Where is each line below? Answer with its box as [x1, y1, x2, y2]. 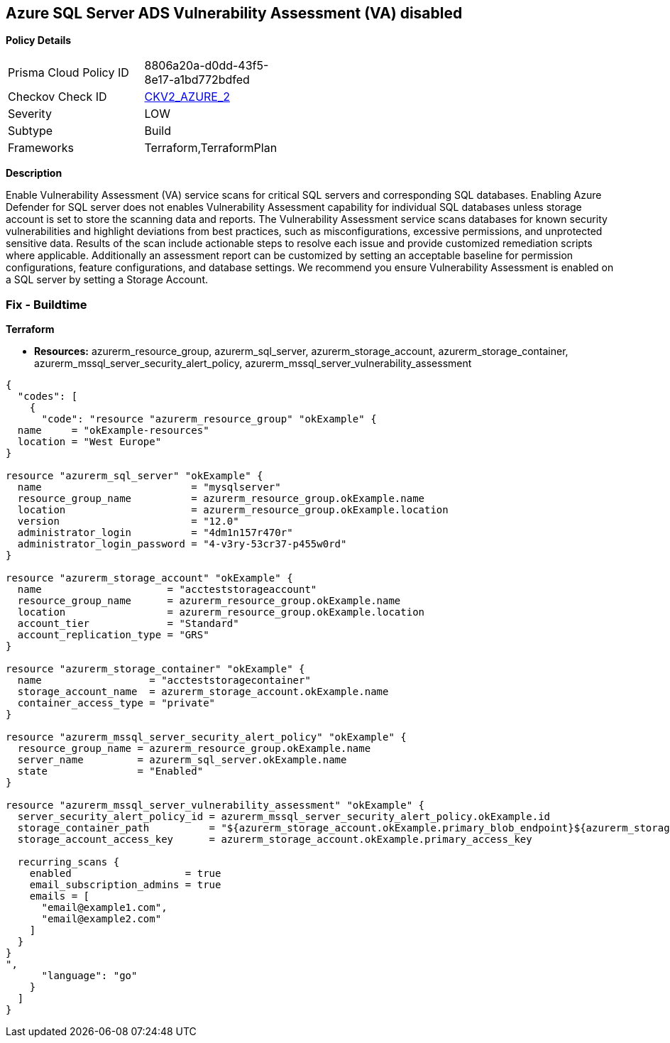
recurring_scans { [17, 856, 120, 868]
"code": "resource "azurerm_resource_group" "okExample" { [41, 413, 377, 425]
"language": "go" [41, 970, 138, 982]
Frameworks [8, 141, 74, 155]
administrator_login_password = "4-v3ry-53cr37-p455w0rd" [17, 538, 347, 550]
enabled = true [29, 868, 221, 880]
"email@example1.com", [41, 902, 167, 914]
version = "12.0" [17, 515, 239, 528]
